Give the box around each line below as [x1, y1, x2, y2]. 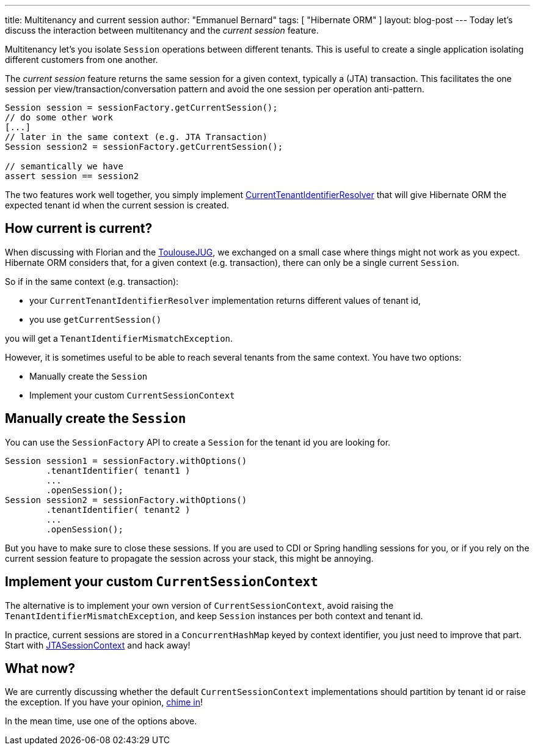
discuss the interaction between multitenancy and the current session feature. [5, 25, 319, 35]
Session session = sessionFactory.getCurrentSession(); [5, 103, 278, 112]
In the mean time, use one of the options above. [5, 716, 197, 727]
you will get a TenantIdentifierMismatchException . [5, 333, 233, 344]
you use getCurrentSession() [29, 314, 162, 325]
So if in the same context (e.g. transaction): [5, 276, 179, 287]
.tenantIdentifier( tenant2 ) [46, 504, 191, 515]
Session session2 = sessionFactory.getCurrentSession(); [5, 142, 283, 152]
